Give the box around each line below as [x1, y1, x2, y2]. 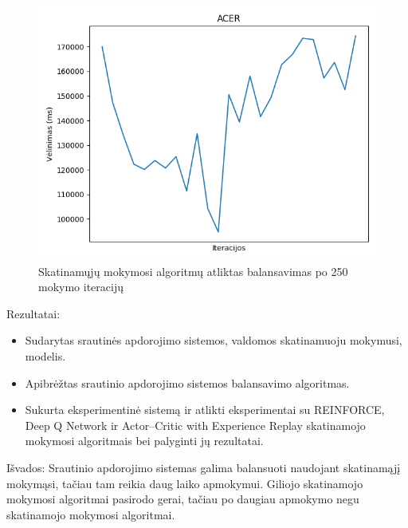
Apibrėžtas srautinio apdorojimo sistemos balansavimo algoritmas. [25, 374, 350, 391]
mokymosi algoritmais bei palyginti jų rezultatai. [25, 432, 264, 449]
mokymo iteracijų [38, 278, 124, 295]
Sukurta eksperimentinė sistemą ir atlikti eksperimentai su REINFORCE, [25, 401, 385, 418]
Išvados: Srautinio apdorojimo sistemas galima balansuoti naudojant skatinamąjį [6, 459, 401, 475]
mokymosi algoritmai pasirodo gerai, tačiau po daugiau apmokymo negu [6, 491, 359, 507]
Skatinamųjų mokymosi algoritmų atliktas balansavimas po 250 [38, 262, 348, 279]
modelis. [25, 347, 66, 364]
